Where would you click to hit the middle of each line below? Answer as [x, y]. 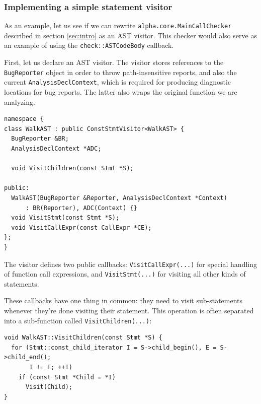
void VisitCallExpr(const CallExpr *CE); [81, 227]
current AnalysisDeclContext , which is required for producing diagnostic [118, 82]
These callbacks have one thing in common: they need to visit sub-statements [123, 300]
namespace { [24, 119]
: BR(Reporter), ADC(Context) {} [81, 208]
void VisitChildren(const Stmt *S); [72, 169]
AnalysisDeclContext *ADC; [56, 149]
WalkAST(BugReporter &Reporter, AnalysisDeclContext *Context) [119, 198]
